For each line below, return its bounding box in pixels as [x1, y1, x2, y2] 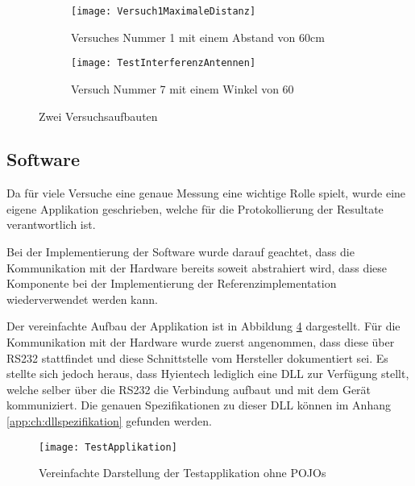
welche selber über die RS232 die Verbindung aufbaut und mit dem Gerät [6, 380, 371, 397]
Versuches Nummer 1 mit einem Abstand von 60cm [71, 28, 325, 45]
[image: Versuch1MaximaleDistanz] [71, 6, 256, 17]
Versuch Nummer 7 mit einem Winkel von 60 [71, 80, 294, 97]
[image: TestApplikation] [39, 441, 177, 453]
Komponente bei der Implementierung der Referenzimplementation [6, 275, 337, 292]
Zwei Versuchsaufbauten [39, 107, 158, 124]
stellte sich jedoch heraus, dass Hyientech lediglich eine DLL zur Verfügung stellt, [6, 365, 409, 382]
